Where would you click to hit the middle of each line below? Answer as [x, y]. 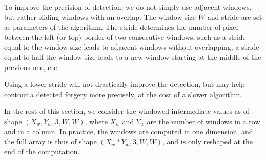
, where [96, 121]
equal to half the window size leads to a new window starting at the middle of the [133, 56]
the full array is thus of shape [50, 141]
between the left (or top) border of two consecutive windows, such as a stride [125, 37]
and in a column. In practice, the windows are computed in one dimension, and [129, 131]
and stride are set [235, 17]
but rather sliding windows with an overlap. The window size [100, 17]
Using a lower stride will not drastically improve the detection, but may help [125, 84]
